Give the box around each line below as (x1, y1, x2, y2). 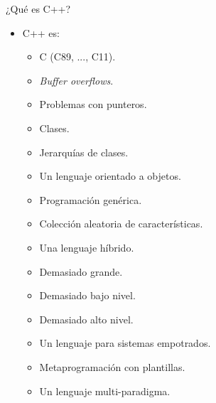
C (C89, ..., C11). (39, 49, 116, 64)
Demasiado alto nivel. (39, 311, 134, 326)
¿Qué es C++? (6, 1, 71, 16)
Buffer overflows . (39, 72, 114, 87)
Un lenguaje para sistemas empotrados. (39, 335, 211, 350)
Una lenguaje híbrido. (39, 240, 134, 254)
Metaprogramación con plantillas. (39, 359, 185, 374)
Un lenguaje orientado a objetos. (39, 168, 181, 183)
